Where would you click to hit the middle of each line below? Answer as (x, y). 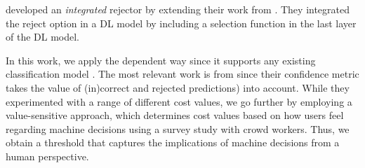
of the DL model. (42, 37)
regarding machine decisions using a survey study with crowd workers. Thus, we (178, 128)
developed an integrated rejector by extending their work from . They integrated (178, 9)
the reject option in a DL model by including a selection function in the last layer (181, 23)
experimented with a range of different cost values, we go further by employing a (179, 101)
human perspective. (47, 156)
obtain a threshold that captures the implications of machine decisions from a (173, 142)
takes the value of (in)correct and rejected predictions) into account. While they (178, 87)
